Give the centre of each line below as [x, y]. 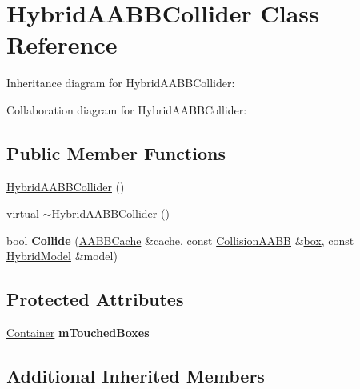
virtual [23, 213]
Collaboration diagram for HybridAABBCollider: [127, 109]
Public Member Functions [116, 152]
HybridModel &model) [62, 256]
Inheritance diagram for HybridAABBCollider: [121, 83]
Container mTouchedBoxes [78, 333]
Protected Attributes [95, 299]
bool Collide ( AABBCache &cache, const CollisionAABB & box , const [180, 240]
